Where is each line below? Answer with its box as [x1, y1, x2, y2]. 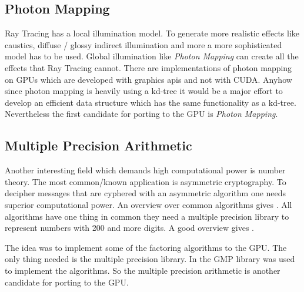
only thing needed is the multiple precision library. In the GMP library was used [5, 253, 295, 265]
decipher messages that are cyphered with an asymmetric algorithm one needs [5, 187, 286, 199]
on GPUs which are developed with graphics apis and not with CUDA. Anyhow [5, 73, 292, 85]
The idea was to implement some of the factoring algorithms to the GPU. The [5, 241, 287, 253]
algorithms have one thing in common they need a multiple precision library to [5, 210, 289, 222]
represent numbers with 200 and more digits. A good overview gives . [5, 221, 254, 234]
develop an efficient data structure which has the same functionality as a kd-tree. [5, 96, 296, 108]
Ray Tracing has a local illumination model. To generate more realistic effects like [5, 27, 300, 39]
